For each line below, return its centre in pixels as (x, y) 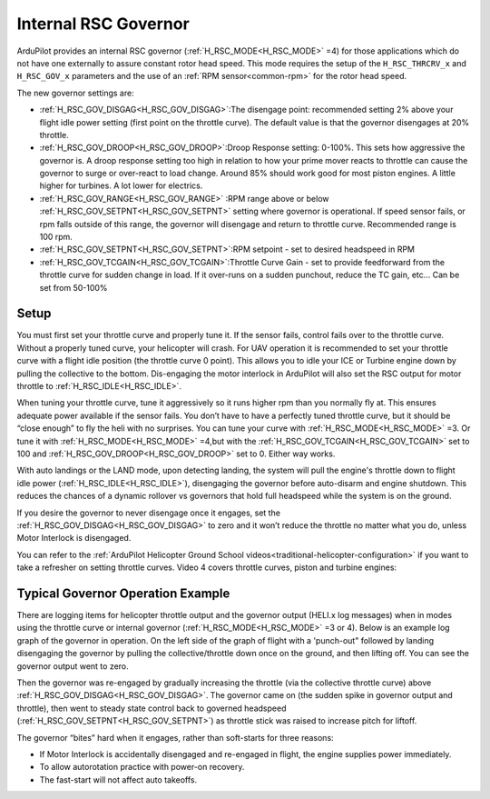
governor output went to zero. (73, 666)
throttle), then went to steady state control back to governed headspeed (152, 708)
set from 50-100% (73, 287)
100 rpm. (56, 237)
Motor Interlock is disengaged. (74, 538)
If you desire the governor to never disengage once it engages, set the (149, 513)
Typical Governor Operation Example (123, 593)
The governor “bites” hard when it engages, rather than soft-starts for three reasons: (176, 737)
